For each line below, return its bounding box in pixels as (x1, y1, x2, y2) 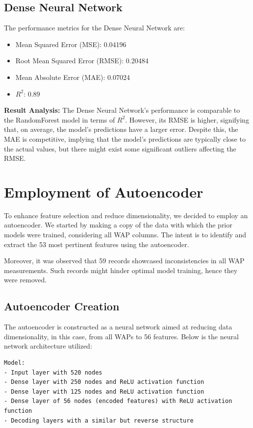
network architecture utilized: (4, 341, 92, 351)
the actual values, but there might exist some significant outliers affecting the (4, 143, 236, 153)
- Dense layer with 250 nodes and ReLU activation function (4, 378, 204, 386)
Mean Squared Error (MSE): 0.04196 (15, 39, 126, 49)
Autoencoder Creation (4, 299, 120, 314)
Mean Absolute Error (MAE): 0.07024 (15, 72, 130, 82)
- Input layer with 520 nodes (4, 369, 102, 376)
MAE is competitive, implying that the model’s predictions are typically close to (4, 133, 246, 144)
